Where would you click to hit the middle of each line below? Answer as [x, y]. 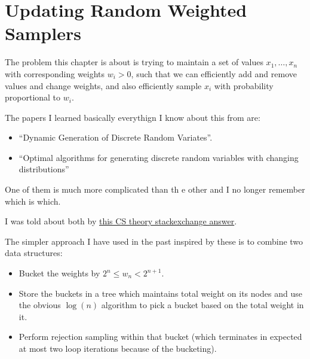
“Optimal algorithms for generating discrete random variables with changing [159, 157]
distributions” [44, 169]
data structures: [34, 253]
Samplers [43, 33]
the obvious [40, 305]
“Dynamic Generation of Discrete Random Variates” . [116, 137]
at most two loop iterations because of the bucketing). [118, 348]
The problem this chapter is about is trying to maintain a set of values [134, 62]
